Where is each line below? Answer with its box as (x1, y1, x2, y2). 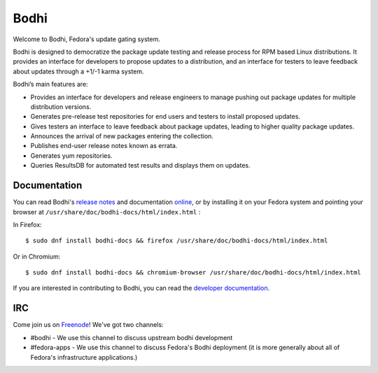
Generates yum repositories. (30, 151, 113, 160)
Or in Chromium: (13, 252, 61, 261)
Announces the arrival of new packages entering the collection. (30, 132, 213, 140)
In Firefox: (13, 220, 42, 228)
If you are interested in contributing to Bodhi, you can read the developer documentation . (13, 284, 270, 293)
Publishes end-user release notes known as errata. (30, 142, 178, 150)
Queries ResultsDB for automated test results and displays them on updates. (30, 161, 251, 170)
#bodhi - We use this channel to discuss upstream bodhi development (30, 333, 233, 342)
